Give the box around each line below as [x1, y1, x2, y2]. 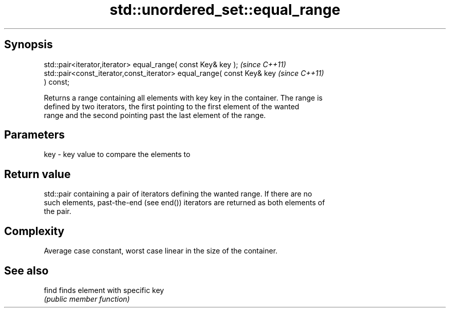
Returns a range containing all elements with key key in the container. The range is [44, 93, 323, 102]
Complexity [4, 224, 65, 238]
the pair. [44, 207, 71, 216]
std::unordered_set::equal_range [109, 1, 341, 18]
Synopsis [4, 38, 53, 51]
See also [4, 264, 49, 277]
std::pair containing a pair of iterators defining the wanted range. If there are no [44, 189, 312, 199]
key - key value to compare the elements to [44, 150, 191, 159]
